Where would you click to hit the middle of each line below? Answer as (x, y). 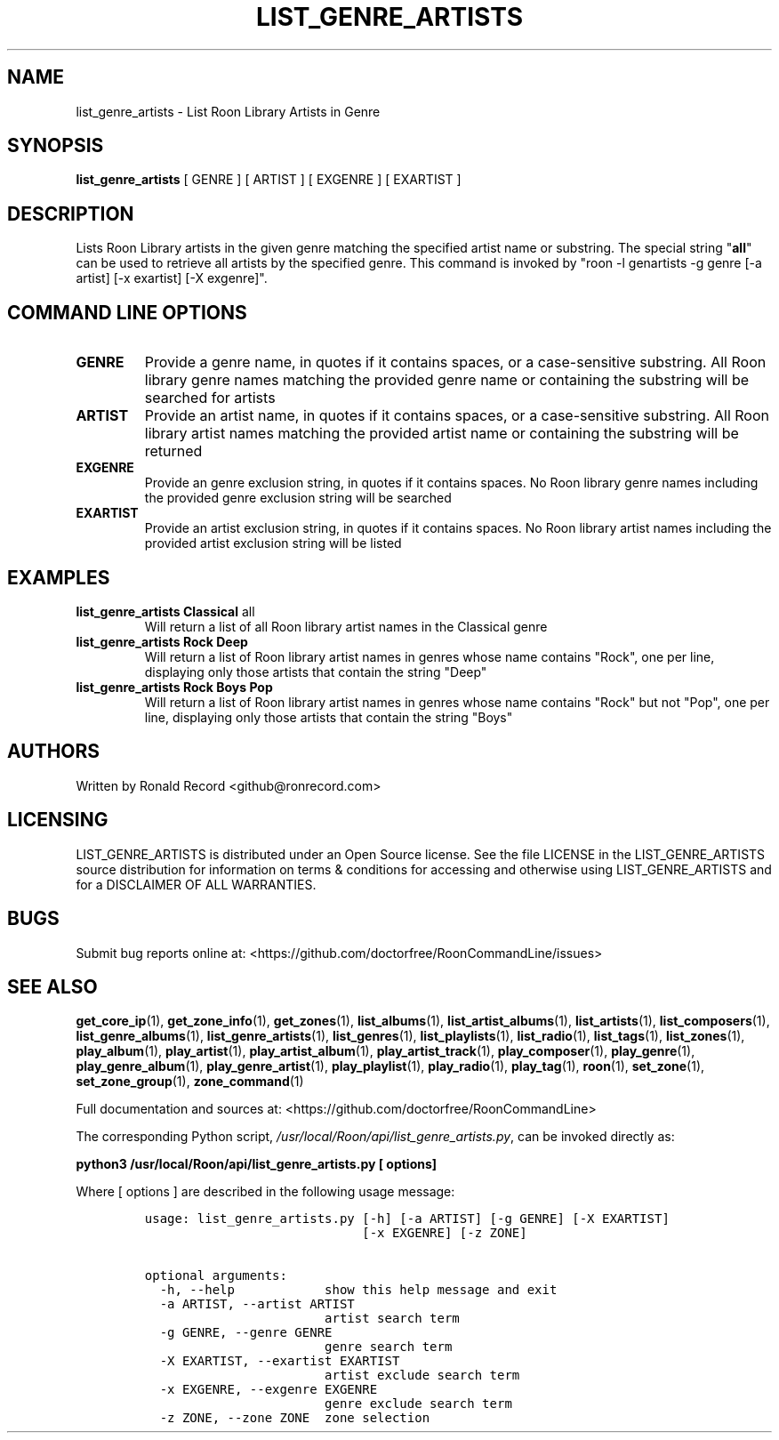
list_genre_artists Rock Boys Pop (174, 687)
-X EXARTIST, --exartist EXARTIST (280, 1361)
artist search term (392, 1319)
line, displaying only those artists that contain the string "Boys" (329, 717)
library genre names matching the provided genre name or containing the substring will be (447, 380)
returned (173, 451)
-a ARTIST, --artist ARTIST (257, 1304)
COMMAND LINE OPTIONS (127, 312)
